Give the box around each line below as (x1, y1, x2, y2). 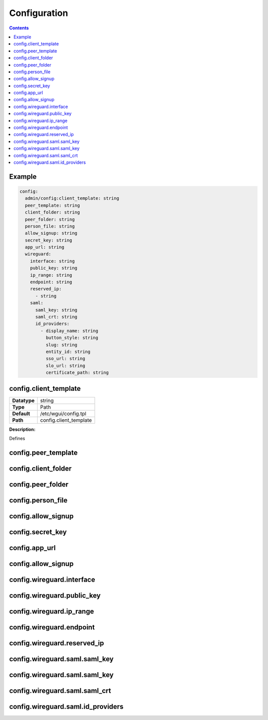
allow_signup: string (25, 231, 78, 236)
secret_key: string (25, 237, 72, 243)
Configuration (9, 7, 68, 18)
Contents (9, 25, 29, 31)
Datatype (12, 397, 35, 404)
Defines (9, 436, 25, 442)
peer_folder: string (25, 217, 75, 222)
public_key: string (30, 265, 78, 271)
